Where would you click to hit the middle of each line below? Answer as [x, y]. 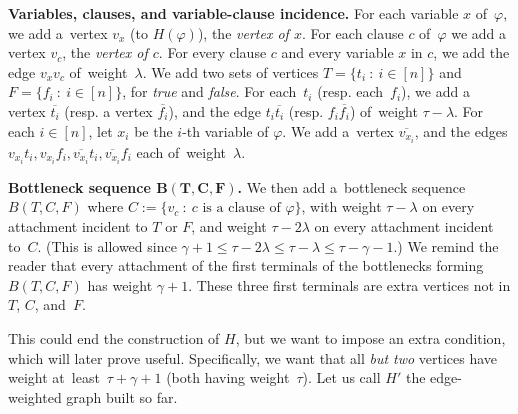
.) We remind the [446, 245]
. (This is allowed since [107, 245]
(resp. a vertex [108, 110]
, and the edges [461, 130]
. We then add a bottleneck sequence [351, 186]
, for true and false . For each [209, 91]
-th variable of [225, 130]
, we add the [471, 52]
